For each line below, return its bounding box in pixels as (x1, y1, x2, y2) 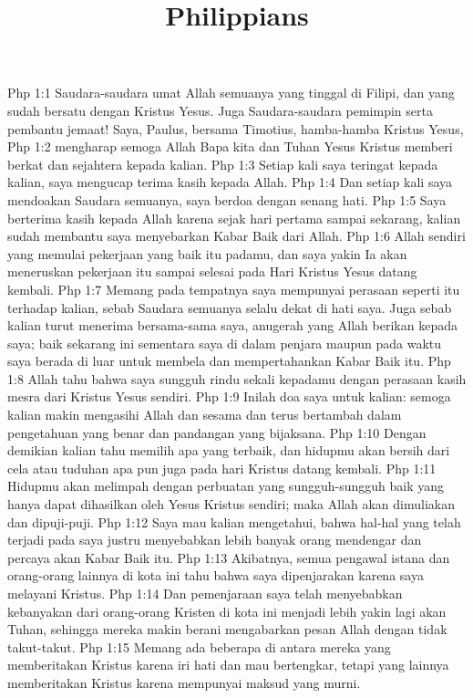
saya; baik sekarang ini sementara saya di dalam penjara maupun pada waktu (7, 333, 442, 352)
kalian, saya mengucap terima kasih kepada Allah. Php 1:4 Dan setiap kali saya (7, 172, 453, 192)
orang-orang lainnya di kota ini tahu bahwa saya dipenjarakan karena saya (7, 566, 424, 585)
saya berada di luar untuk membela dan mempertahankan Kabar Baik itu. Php (7, 351, 451, 370)
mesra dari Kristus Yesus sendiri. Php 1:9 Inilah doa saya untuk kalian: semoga (7, 387, 451, 406)
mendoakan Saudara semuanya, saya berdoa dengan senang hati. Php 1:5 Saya (7, 190, 447, 209)
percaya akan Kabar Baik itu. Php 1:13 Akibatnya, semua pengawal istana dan (7, 547, 450, 567)
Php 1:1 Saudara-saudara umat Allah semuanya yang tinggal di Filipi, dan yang (7, 83, 455, 102)
